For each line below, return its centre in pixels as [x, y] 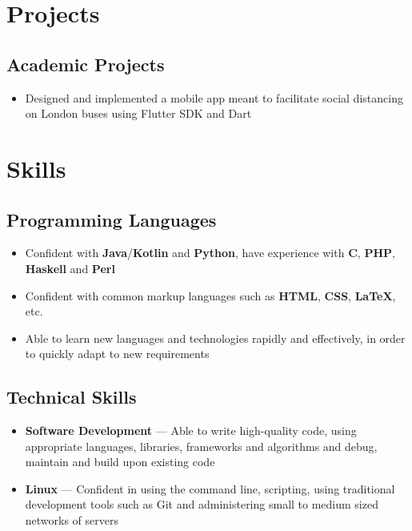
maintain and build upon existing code [120, 462]
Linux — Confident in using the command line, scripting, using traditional [210, 488]
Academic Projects [86, 64]
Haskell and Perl [70, 268]
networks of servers [72, 520]
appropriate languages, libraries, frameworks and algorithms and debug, [201, 446]
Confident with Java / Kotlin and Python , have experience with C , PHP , [210, 253]
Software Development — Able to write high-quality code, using [191, 430]
